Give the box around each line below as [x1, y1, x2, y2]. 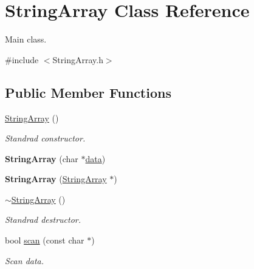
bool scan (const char [5, 234, 84, 247]
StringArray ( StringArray [5, 172, 107, 185]
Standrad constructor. [5, 132, 86, 145]
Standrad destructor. [5, 213, 81, 226]
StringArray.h [52, 53, 103, 66]
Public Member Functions [5, 83, 171, 101]
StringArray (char [5, 152, 78, 165]
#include [5, 53, 39, 66]
